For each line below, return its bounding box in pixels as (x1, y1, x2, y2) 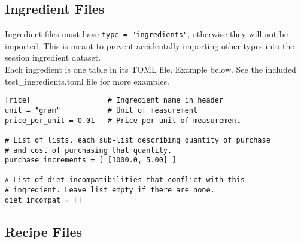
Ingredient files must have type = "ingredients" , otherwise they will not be (5, 28, 288, 40)
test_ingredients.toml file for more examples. (5, 74, 169, 87)
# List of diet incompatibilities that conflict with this (5, 176, 245, 185)
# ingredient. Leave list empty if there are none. (5, 186, 215, 195)
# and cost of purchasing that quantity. (5, 146, 172, 155)
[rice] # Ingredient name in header (5, 96, 224, 105)
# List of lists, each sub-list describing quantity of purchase (5, 135, 270, 144)
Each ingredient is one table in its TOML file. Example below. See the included (5, 63, 296, 76)
